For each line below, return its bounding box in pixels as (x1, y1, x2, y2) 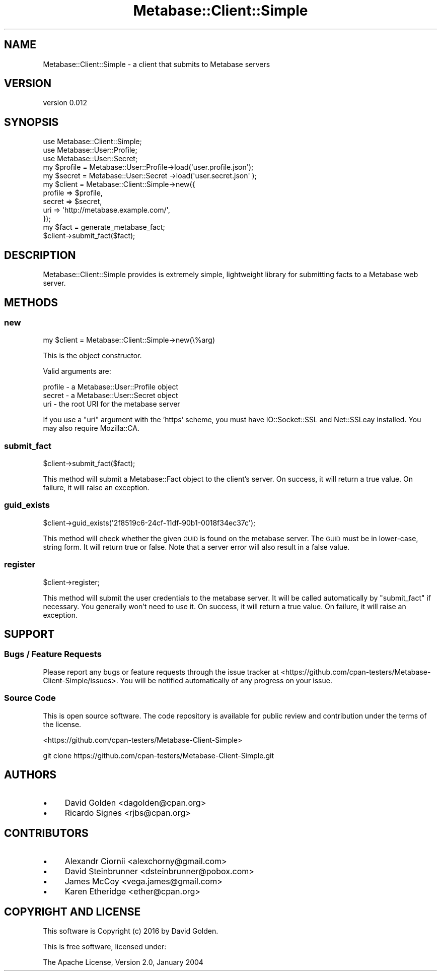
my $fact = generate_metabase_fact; (43, 223, 165, 232)
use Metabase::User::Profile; (43, 146, 137, 155)
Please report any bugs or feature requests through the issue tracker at (43, 667, 279, 676)
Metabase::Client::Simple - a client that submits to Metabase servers (43, 59, 270, 69)
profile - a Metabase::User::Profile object (43, 382, 178, 392)
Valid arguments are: (43, 367, 111, 376)
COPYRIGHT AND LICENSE (4, 905, 141, 918)
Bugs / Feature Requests (4, 649, 102, 660)
